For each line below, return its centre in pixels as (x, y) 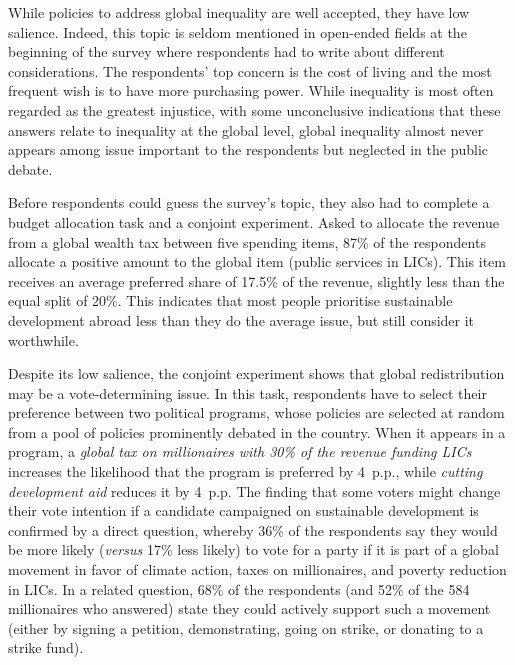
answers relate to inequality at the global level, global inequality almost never (246, 129)
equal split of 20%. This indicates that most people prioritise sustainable (230, 300)
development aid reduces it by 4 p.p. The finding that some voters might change (254, 490)
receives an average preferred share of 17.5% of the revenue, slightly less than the (256, 280)
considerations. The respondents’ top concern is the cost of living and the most (250, 70)
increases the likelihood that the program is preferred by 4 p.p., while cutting (245, 471)
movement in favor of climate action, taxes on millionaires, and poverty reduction (257, 569)
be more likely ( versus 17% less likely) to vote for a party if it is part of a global (253, 549)
